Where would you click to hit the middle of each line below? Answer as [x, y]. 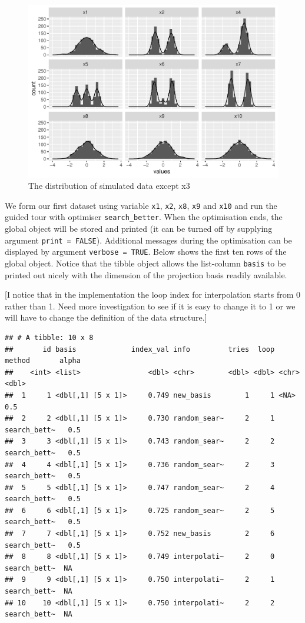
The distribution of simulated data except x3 [109, 186]
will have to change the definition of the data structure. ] [106, 317]
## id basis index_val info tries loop [140, 349]
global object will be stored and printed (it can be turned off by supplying [139, 229]
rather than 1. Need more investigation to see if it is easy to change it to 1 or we [150, 306]
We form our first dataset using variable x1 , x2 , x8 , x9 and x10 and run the [141, 205]
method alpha [43, 361]
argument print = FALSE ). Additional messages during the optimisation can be [148, 240]
